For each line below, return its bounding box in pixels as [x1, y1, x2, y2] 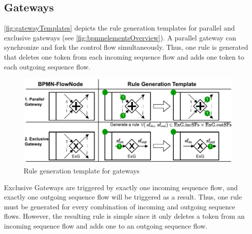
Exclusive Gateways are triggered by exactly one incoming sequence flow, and [4, 182, 238, 192]
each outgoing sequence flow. [4, 61, 91, 71]
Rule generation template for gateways [24, 166, 140, 176]
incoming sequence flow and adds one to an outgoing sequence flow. [4, 221, 208, 231]
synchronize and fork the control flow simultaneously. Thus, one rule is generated [4, 42, 249, 52]
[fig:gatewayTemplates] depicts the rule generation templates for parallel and [4, 23, 235, 33]
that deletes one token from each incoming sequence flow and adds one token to [4, 51, 244, 62]
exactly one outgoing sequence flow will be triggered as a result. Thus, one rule [4, 192, 242, 202]
